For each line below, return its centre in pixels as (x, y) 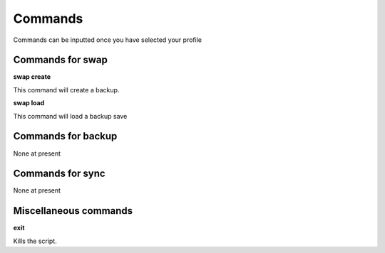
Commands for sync (60, 174)
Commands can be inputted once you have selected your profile (108, 40)
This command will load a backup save (70, 116)
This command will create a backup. (66, 90)
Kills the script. (35, 241)
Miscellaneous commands (73, 211)
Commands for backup (65, 136)
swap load (29, 103)
